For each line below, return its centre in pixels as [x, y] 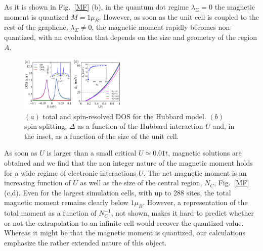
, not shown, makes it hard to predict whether [182, 213]
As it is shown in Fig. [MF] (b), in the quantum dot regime [97, 7]
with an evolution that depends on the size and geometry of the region [147, 37]
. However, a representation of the [195, 202]
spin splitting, [46, 126]
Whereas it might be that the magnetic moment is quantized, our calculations [125, 233]
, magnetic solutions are [205, 153]
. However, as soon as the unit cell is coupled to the [179, 16]
